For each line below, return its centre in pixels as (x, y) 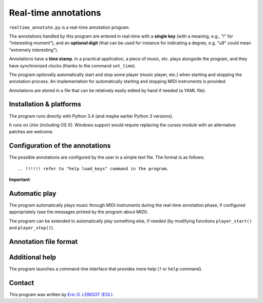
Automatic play (33, 193)
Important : (20, 180)
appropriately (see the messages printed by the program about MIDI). (79, 212)
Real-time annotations (55, 13)
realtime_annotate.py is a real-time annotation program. (69, 27)
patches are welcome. (31, 132)
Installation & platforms (45, 104)
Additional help (33, 257)
